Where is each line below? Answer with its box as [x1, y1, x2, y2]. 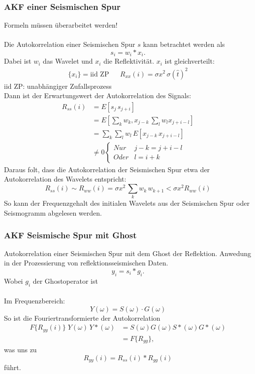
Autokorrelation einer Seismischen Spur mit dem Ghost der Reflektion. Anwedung [4, 248, 252, 258]
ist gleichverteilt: [164, 56, 215, 66]
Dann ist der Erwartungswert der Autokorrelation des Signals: [4, 90, 191, 101]
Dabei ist [4, 56, 32, 66]
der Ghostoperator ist [32, 275, 98, 286]
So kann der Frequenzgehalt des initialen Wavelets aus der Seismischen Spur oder [4, 198, 250, 208]
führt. [4, 362, 21, 373]
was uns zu [4, 344, 37, 355]
